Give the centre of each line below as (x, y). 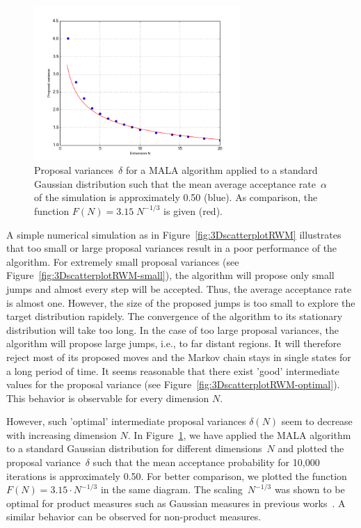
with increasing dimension (62, 434)
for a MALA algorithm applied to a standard (222, 170)
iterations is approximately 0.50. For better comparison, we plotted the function (177, 475)
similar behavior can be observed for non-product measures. (134, 517)
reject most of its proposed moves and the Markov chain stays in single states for (179, 357)
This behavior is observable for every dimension (108, 398)
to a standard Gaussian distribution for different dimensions (134, 448)
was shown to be (310, 489)
